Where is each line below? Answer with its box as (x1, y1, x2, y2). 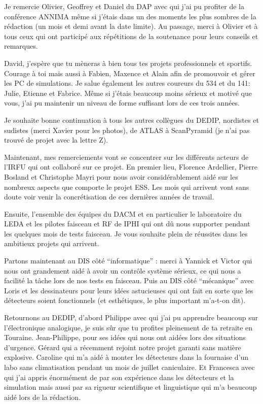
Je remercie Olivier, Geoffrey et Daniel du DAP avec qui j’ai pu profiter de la (4, 1, 244, 11)
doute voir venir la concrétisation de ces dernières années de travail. (4, 191, 214, 202)
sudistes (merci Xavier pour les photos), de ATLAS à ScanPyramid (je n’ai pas (4, 124, 250, 135)
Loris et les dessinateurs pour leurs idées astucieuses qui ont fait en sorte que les (4, 285, 253, 295)
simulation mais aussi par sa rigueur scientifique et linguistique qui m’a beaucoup (4, 382, 257, 392)
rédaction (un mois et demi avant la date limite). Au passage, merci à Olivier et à (4, 21, 258, 31)
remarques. (4, 41, 38, 51)
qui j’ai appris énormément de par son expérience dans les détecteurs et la (4, 372, 234, 382)
